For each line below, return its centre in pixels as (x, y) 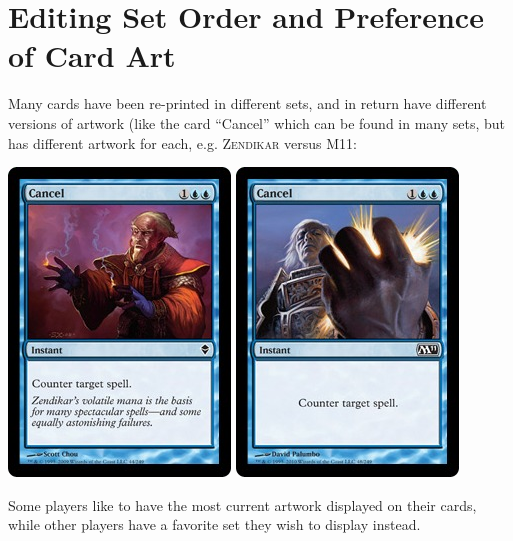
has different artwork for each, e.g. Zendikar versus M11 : (182, 142)
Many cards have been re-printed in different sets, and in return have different (247, 103)
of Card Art (92, 55)
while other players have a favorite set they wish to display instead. (214, 524)
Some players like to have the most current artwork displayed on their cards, (242, 504)
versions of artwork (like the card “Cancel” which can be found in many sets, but (257, 122)
